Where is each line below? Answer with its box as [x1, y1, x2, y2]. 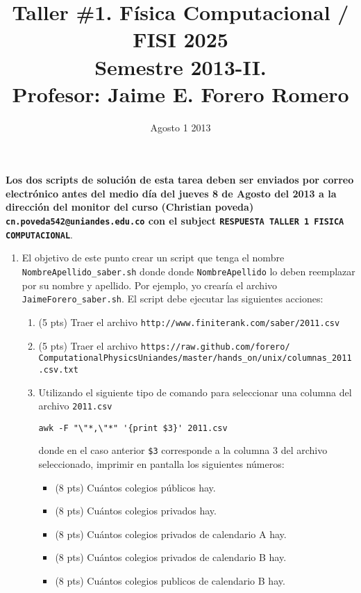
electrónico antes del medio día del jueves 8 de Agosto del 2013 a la [6, 186, 337, 200]
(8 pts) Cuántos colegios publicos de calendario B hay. [55, 574, 285, 588]
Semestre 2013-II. [94, 52, 267, 81]
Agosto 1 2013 [150, 120, 211, 134]
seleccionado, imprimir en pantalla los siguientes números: [38, 457, 285, 471]
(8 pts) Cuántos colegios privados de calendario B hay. [55, 550, 287, 564]
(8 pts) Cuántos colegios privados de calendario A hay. [55, 526, 287, 541]
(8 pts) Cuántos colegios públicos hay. [55, 480, 216, 494]
